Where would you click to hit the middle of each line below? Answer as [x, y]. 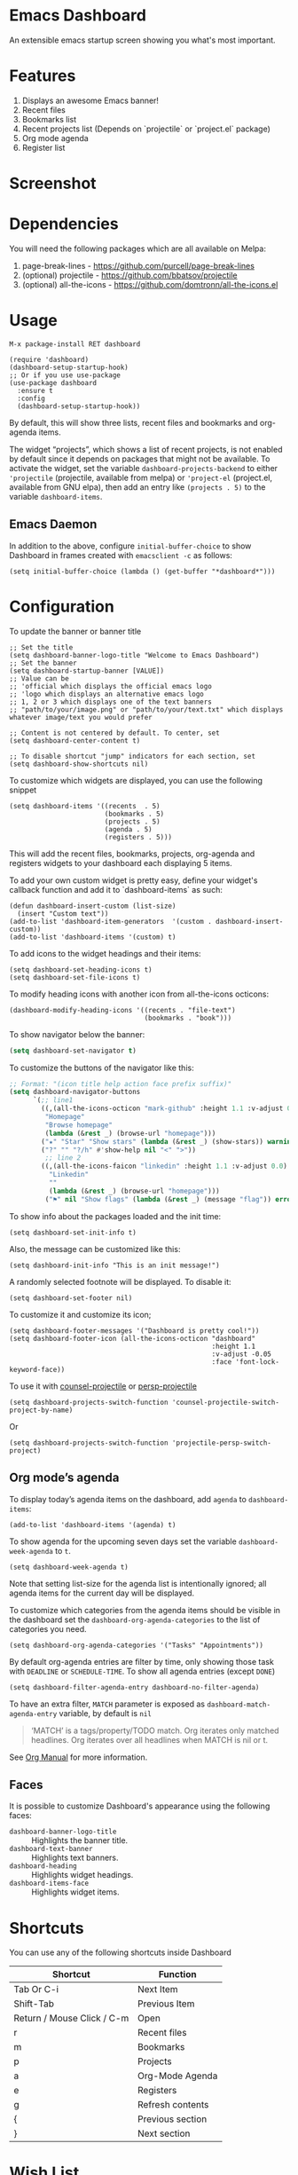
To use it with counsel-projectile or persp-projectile [103, 1386]
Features [43, 76]
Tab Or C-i [36, 1990]
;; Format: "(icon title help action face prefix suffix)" [121, 1084]
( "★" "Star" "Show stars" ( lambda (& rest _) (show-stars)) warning [168, 1141]
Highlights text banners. [75, 1858]
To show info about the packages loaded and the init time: [115, 1216]
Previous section [172, 2119]
